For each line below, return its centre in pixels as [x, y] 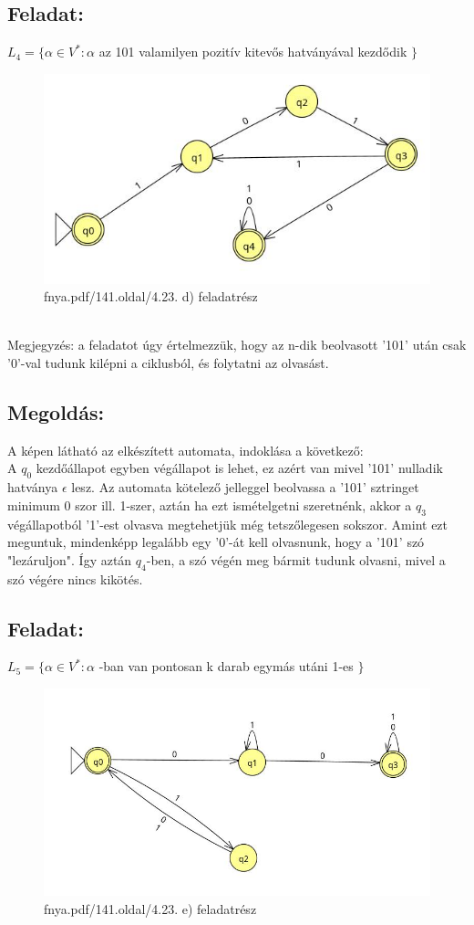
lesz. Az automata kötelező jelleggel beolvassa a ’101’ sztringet [245, 487]
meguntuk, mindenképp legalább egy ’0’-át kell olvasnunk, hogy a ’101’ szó [216, 542]
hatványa [33, 487]
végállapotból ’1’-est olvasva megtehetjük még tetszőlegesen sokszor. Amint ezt [228, 524]
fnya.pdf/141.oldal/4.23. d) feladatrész [151, 296]
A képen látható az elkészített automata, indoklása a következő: [185, 450]
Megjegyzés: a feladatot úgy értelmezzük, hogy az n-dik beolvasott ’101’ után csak [237, 345]
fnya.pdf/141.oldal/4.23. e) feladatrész [150, 908]
